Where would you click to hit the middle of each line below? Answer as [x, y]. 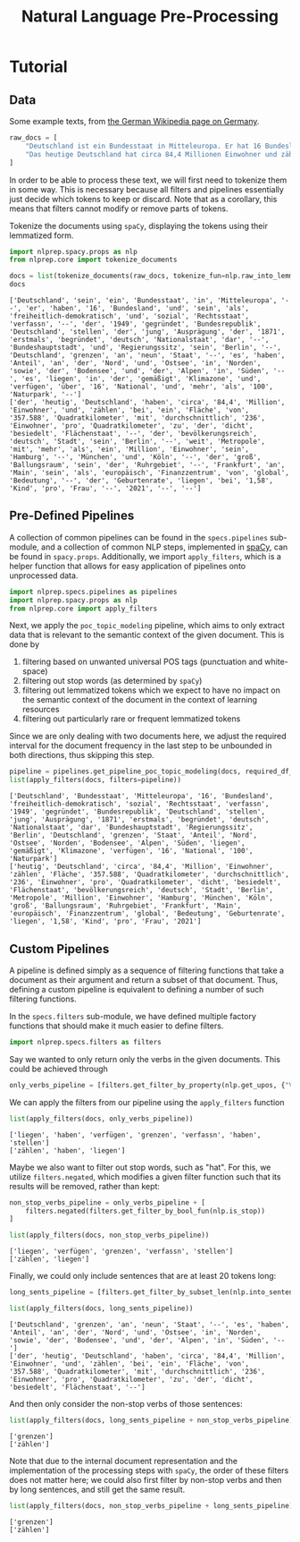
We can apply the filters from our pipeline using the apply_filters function [147, 1102]
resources [41, 710]
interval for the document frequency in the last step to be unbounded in [141, 745]
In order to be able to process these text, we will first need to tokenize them [148, 180]
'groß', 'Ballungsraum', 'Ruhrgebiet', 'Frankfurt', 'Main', [125, 906]
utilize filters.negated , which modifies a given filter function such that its [145, 1176]
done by [25, 644]
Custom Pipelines [59, 949]
